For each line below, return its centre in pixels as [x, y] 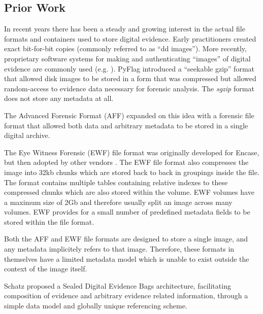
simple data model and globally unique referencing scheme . [96, 306]
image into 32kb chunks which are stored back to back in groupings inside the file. [132, 172]
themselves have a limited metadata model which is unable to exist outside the [127, 258]
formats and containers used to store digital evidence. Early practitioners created [130, 38]
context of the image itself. [46, 269]
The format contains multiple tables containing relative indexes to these [116, 182]
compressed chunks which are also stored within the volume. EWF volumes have [129, 192]
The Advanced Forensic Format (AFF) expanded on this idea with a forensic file [129, 115]
